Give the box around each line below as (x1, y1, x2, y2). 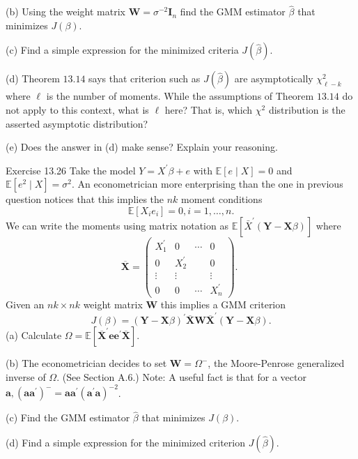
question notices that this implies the (6, 192, 164, 206)
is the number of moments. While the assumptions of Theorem (46, 89, 314, 103)
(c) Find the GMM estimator (6, 410, 130, 425)
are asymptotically (234, 71, 313, 86)
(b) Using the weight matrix (6, 4, 126, 19)
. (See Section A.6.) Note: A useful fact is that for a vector (56, 369, 306, 384)
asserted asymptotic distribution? (6, 116, 148, 130)
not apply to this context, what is (6, 103, 149, 116)
